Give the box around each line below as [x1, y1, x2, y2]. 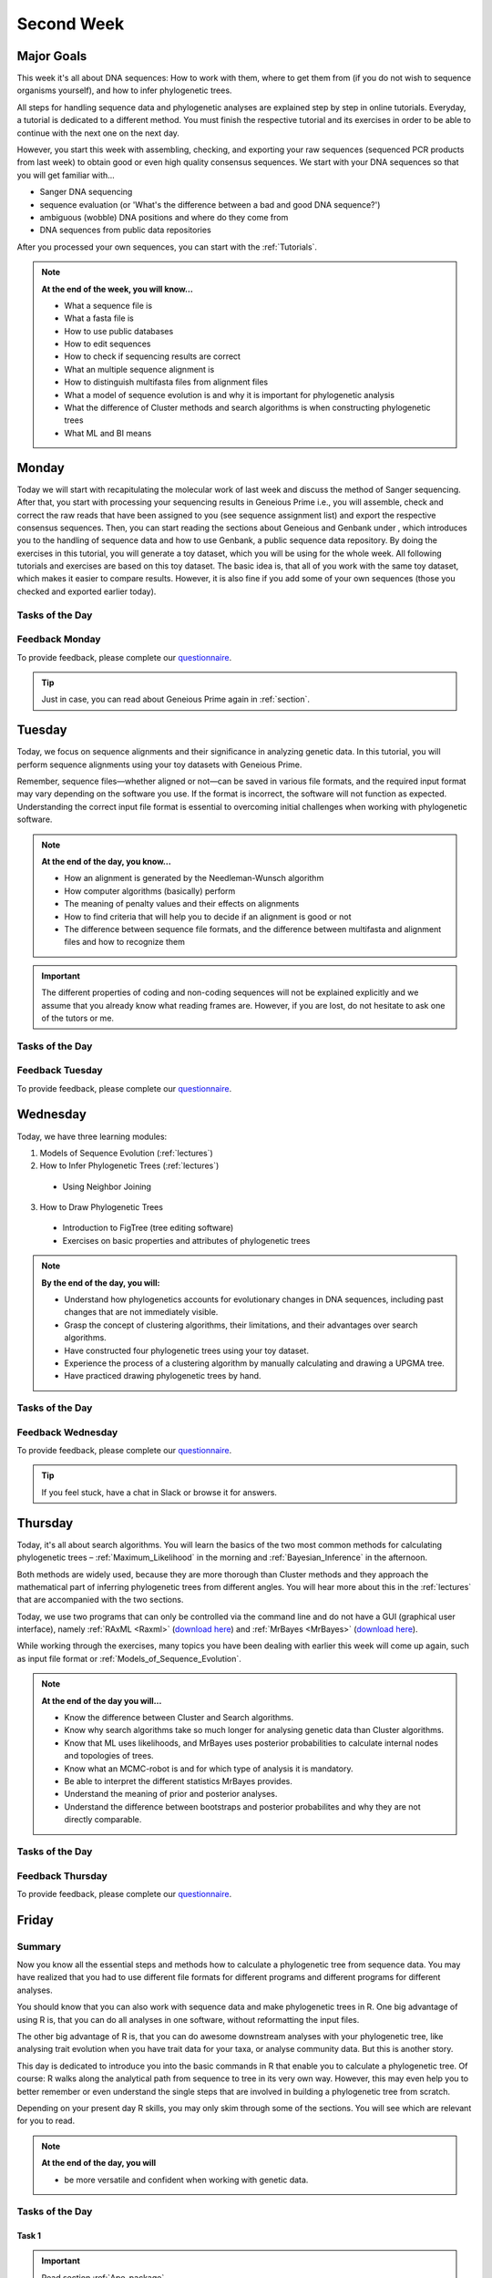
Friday [16, 1912, 54, 1927]
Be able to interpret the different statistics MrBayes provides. [64, 1776, 293, 1786]
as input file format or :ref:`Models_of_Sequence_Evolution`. [16, 1653, 241, 1664]
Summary [16, 1940, 62, 1953]
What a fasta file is [64, 313, 134, 323]
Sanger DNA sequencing [39, 187, 133, 198]
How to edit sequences [64, 338, 151, 350]
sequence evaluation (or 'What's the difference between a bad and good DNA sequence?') [39, 199, 381, 210]
